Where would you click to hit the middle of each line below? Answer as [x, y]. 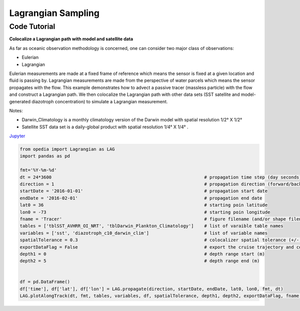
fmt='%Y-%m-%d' [38, 170]
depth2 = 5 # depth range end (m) [140, 261]
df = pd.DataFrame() [45, 282]
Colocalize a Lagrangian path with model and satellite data [71, 39]
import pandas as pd [45, 156]
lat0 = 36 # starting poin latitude [143, 205]
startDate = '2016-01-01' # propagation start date [143, 191]
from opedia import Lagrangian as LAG [67, 149]
